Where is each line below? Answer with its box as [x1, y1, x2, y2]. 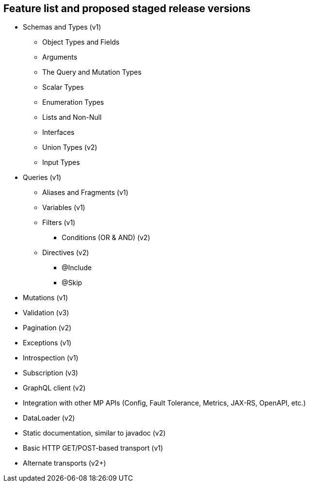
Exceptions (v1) [23, 339, 72, 347]
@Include [62, 263, 92, 272]
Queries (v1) [23, 173, 62, 182]
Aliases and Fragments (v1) [42, 188, 129, 197]
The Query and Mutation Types [42, 68, 142, 77]
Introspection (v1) [23, 354, 79, 362]
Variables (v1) [42, 203, 85, 212]
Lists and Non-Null [42, 113, 102, 122]
